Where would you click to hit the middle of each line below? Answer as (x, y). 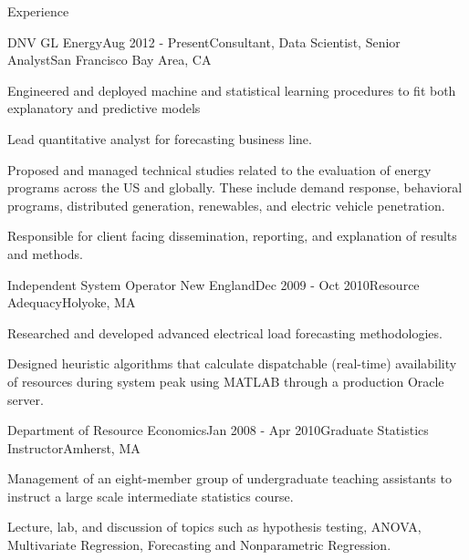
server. (26, 399)
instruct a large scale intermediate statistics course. (151, 496)
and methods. (45, 253)
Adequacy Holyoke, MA (72, 302)
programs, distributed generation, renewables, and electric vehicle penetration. (226, 205)
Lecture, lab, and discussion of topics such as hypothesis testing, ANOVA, (214, 527)
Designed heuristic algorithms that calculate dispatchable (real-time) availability (232, 363)
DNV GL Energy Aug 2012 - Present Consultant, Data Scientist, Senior (204, 41)
